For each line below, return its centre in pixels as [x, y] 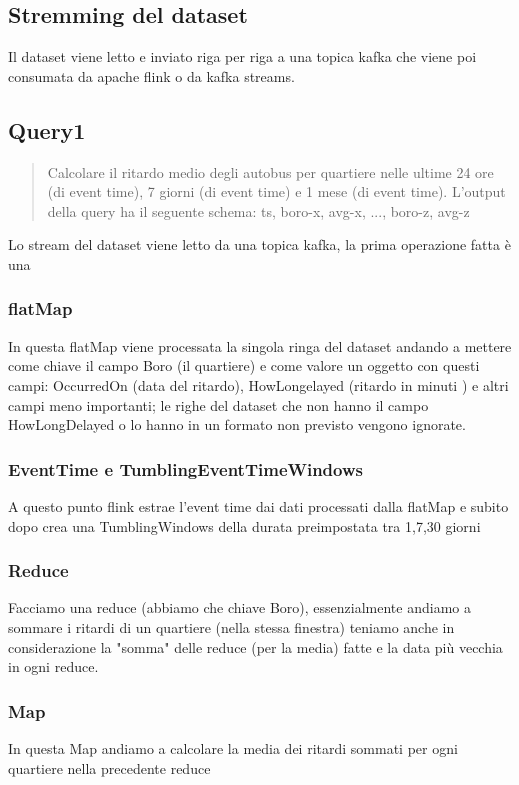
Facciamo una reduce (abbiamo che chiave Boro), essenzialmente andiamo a [239, 607]
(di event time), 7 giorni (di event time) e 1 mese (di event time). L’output [276, 191]
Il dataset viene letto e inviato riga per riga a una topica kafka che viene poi [242, 56]
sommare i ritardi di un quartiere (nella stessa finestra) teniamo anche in [231, 626]
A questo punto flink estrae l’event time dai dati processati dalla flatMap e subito [258, 505]
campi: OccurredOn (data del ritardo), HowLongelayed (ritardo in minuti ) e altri [258, 384]
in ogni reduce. [53, 666]
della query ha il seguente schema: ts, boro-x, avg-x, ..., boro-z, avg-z [258, 210]
